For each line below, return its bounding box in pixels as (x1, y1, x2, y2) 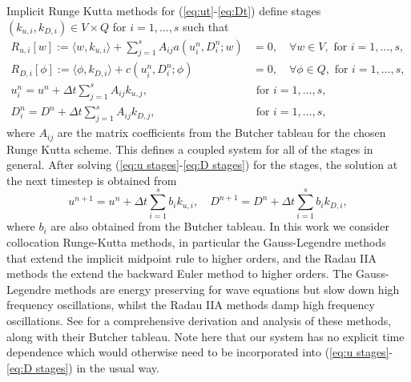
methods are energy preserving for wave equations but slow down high (54, 280, 400, 297)
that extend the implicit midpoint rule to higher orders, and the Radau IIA (6, 249, 377, 266)
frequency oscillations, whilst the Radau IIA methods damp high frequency (6, 296, 375, 313)
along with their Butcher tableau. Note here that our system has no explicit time (6, 328, 405, 344)
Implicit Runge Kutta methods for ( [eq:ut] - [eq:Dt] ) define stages (6, 2, 321, 18)
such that (183, 18, 229, 34)
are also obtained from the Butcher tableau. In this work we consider (50, 218, 389, 235)
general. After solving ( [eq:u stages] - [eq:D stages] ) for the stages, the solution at (6, 156, 398, 173)
